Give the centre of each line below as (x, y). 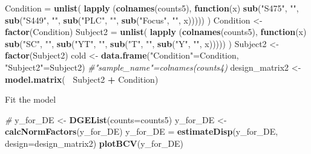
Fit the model (31, 99)
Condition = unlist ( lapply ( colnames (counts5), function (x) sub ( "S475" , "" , (152, 8)
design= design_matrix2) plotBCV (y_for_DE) (94, 143)
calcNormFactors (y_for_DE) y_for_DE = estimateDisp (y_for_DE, (142, 131)
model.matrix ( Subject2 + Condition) (82, 79)
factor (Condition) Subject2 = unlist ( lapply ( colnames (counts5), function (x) (156, 32)
